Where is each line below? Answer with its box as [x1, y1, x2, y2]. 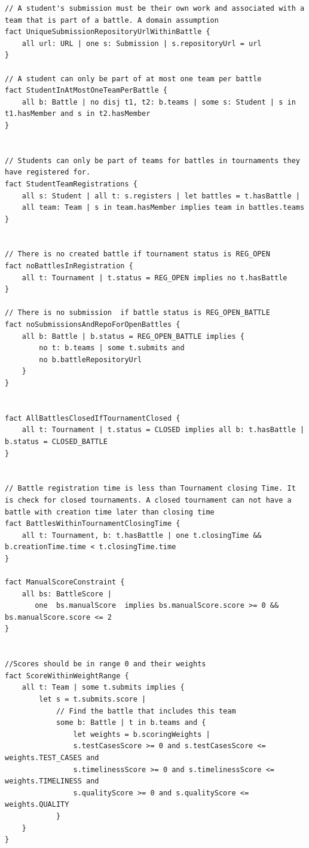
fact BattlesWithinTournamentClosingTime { [5, 519, 180, 528]
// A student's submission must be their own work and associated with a [5, 4, 305, 13]
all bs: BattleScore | [22, 589, 112, 598]
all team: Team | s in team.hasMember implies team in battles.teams [22, 203, 305, 212]
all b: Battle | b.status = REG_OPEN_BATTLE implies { [22, 332, 244, 341]
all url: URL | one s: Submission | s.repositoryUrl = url [22, 39, 262, 48]
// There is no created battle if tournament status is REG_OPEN [5, 250, 270, 259]
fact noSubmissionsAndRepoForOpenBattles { [5, 320, 180, 329]
